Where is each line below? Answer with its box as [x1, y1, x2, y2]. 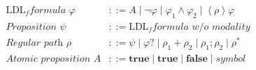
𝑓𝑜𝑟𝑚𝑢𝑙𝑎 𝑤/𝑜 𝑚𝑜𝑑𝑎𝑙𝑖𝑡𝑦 [152, 21, 250, 32]
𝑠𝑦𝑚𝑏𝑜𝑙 [215, 53, 246, 64]
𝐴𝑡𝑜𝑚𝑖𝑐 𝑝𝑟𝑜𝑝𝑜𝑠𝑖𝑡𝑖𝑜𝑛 [6, 53, 91, 64]
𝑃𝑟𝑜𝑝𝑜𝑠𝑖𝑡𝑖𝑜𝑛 [6, 21, 57, 32]
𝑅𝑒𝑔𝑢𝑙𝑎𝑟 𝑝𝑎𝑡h [6, 37, 64, 48]
